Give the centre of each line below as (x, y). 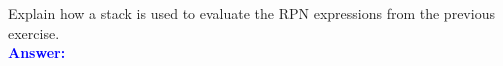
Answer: (37, 52)
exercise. (34, 32)
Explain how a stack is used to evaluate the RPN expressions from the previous (251, 13)
